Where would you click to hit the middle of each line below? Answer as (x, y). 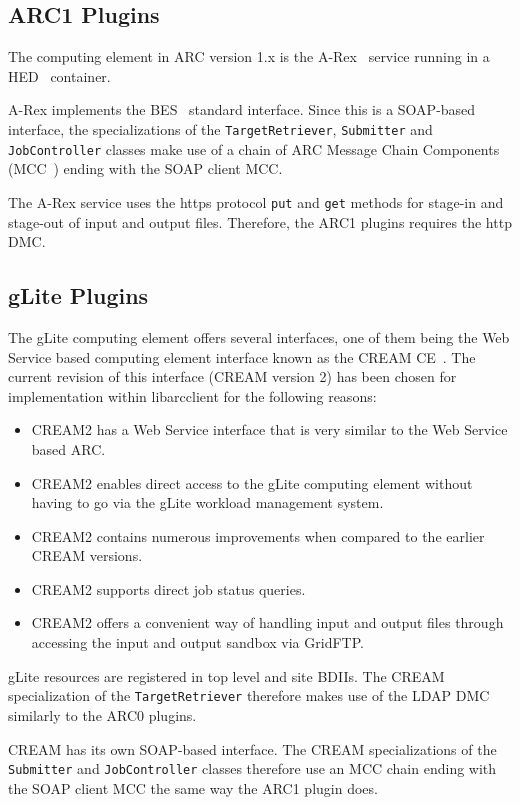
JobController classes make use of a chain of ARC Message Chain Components (254, 148)
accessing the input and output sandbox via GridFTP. (197, 642)
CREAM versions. (87, 555)
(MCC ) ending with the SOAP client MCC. (145, 168)
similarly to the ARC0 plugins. (102, 714)
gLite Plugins (78, 295)
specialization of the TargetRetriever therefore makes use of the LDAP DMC (249, 695)
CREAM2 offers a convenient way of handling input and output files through (267, 622)
